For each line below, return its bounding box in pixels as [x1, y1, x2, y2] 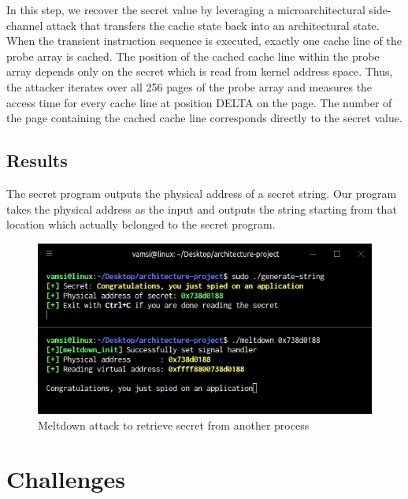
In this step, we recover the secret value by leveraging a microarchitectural [6, 2, 365, 17]
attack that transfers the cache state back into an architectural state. [46, 17, 380, 33]
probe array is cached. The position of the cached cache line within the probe [6, 47, 380, 64]
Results [6, 148, 68, 173]
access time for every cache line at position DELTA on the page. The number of [6, 94, 392, 110]
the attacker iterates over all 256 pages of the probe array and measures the [6, 78, 373, 95]
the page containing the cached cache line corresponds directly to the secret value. [6, 110, 402, 126]
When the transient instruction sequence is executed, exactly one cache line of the [6, 32, 402, 49]
